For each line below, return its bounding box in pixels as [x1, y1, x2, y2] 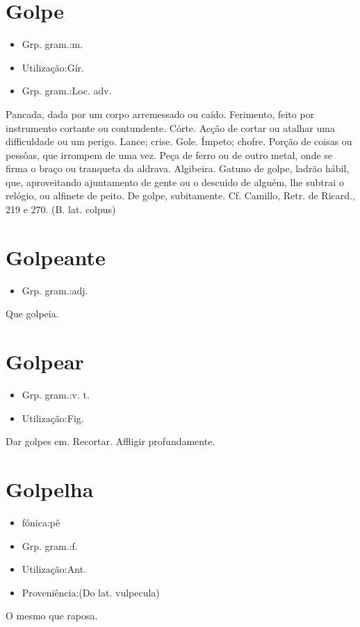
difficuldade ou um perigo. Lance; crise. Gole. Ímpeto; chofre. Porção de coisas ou [6, 134, 352, 149]
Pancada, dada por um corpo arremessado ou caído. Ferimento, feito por [6, 106, 315, 121]
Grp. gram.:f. [22, 538, 78, 553]
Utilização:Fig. [22, 410, 84, 425]
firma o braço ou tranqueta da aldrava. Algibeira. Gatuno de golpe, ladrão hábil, [6, 161, 350, 176]
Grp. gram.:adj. [22, 283, 88, 297]
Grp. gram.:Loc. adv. [22, 83, 112, 98]
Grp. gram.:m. [22, 37, 83, 51]
